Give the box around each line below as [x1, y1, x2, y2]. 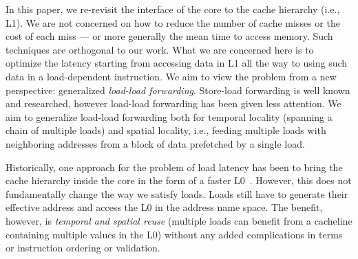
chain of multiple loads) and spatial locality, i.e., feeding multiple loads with [6, 123, 326, 137]
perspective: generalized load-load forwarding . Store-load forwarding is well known [6, 82, 350, 97]
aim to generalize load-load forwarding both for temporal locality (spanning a [6, 109, 333, 124]
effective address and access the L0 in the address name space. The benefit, [6, 200, 323, 214]
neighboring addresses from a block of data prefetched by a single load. [6, 136, 305, 150]
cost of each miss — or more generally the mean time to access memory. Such [6, 29, 333, 43]
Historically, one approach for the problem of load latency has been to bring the [6, 159, 343, 174]
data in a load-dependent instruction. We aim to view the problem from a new [6, 69, 337, 83]
